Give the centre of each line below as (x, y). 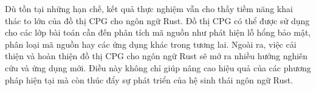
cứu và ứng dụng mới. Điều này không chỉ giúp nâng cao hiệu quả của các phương (158, 67)
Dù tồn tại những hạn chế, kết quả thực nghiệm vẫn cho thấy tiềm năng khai (149, 8)
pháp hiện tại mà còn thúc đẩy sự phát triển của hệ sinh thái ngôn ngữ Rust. (149, 79)
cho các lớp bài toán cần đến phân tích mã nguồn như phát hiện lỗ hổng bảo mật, (158, 32)
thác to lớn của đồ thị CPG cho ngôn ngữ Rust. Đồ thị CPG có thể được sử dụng (157, 20)
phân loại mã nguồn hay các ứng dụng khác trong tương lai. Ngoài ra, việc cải (151, 44)
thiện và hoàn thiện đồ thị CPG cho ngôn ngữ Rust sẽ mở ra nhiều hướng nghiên (156, 56)
